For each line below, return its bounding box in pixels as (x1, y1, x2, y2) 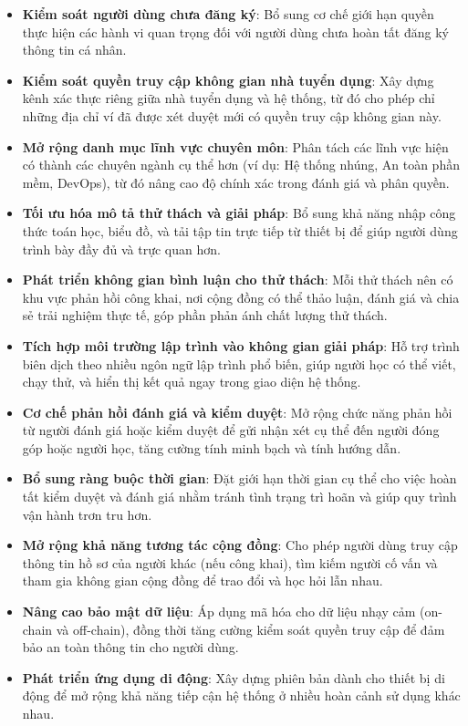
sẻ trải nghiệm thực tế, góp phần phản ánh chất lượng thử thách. (22, 306, 388, 325)
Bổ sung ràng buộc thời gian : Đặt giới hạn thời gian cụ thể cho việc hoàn (22, 469, 457, 488)
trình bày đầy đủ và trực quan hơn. (22, 239, 221, 258)
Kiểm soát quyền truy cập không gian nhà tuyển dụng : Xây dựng (22, 70, 434, 89)
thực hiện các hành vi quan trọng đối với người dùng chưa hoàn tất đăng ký (22, 22, 449, 41)
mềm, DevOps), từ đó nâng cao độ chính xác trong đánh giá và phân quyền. (22, 172, 450, 192)
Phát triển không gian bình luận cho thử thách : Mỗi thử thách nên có (22, 270, 453, 289)
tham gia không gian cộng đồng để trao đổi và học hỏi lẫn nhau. (22, 571, 383, 590)
